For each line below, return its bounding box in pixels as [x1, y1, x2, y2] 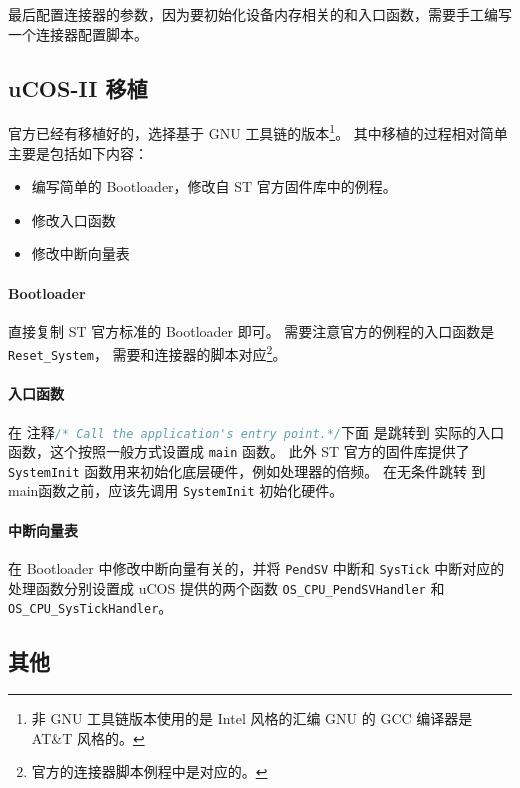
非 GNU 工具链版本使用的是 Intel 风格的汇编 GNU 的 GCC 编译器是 [31, 708, 473, 729]
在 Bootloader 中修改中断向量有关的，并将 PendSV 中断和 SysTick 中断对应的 [8, 557, 505, 578]
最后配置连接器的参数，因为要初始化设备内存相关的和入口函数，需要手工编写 [8, 4, 512, 24]
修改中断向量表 [31, 243, 130, 264]
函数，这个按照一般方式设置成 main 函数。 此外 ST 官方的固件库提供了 [8, 441, 470, 462]
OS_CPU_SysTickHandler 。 [8, 597, 173, 618]
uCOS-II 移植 [8, 72, 148, 103]
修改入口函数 [31, 209, 116, 230]
